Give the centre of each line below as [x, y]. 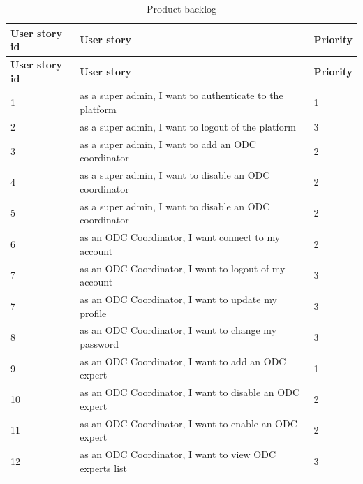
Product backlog [181, 8]
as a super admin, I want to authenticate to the [181, 95]
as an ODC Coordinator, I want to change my [178, 330]
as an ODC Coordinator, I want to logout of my [183, 268]
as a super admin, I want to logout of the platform [188, 126]
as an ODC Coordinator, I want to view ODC [178, 454]
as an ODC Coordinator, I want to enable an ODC [188, 423]
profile [93, 313]
